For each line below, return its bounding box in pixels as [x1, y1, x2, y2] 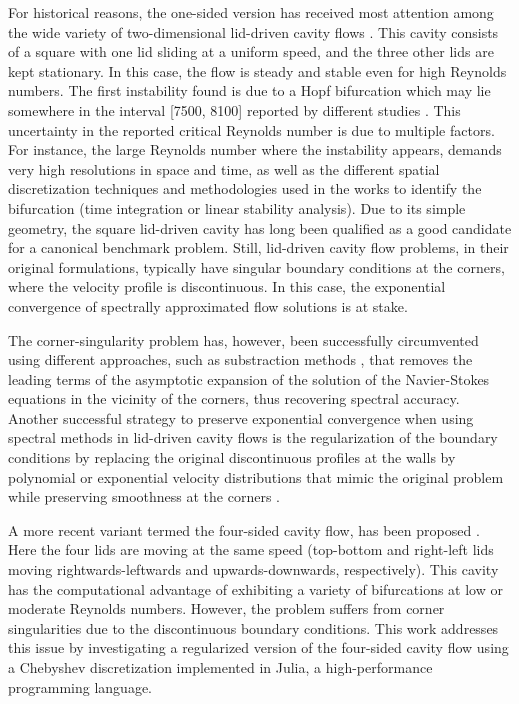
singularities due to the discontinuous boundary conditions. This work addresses [8, 617, 499, 638]
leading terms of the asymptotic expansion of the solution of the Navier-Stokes [8, 368, 490, 389]
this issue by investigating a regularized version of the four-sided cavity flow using [8, 637, 509, 658]
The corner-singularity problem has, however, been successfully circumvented [8, 329, 479, 350]
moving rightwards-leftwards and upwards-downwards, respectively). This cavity [8, 559, 499, 580]
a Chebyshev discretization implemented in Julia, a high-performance [8, 657, 433, 677]
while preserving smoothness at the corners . [8, 486, 280, 507]
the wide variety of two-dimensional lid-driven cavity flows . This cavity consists [8, 21, 499, 42]
